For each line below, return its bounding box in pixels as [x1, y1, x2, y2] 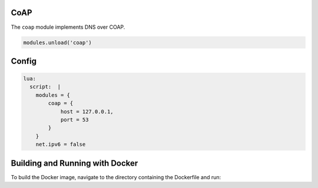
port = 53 [60, 116, 89, 123]
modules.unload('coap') [23, 39, 92, 46]
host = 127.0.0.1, [60, 108, 114, 115]
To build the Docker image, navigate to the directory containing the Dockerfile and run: [11, 173, 221, 180]
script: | [29, 83, 61, 90]
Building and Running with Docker [11, 158, 138, 168]
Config [11, 56, 37, 66]
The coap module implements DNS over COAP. [11, 23, 125, 31]
